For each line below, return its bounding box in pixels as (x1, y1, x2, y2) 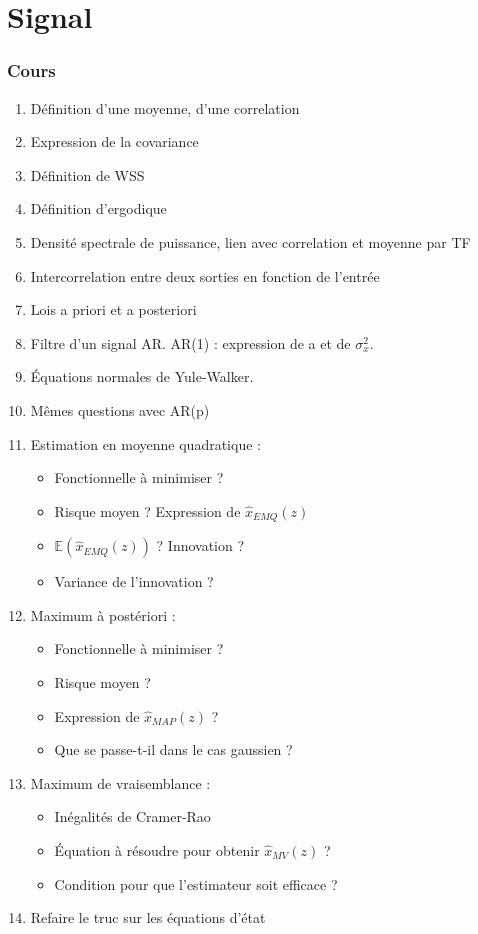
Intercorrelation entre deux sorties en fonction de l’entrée (30, 265, 380, 286)
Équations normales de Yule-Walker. (30, 366, 254, 387)
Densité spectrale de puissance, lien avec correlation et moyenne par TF (30, 231, 471, 252)
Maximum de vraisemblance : (30, 772, 211, 793)
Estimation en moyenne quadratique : (30, 433, 261, 454)
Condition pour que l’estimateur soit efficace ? (54, 873, 338, 894)
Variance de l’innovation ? (54, 571, 214, 592)
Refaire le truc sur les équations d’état (30, 907, 266, 928)
